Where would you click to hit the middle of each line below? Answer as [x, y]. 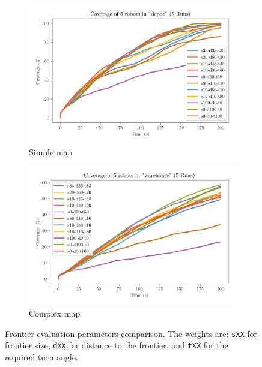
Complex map [55, 313]
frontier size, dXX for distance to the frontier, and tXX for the [117, 345]
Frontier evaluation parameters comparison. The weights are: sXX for [131, 333]
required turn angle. [41, 357]
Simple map [51, 151]
